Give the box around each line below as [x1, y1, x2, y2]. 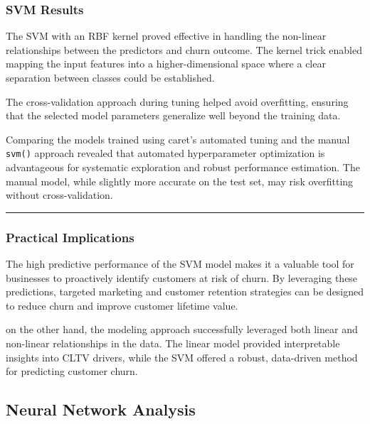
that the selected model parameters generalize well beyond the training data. [6, 108, 341, 123]
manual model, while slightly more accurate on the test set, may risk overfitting [6, 173, 354, 188]
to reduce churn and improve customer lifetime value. [6, 298, 238, 312]
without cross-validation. [6, 187, 113, 202]
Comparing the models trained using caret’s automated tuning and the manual [6, 131, 350, 146]
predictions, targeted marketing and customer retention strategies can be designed [6, 284, 364, 299]
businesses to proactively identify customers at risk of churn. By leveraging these [6, 270, 358, 285]
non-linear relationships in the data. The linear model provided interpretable [6, 336, 340, 350]
